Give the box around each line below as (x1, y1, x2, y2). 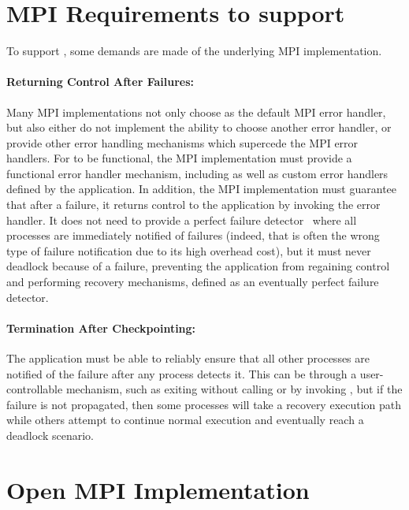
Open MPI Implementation (6, 473, 310, 505)
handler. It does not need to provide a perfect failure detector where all (6, 211, 357, 228)
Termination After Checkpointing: (6, 319, 196, 336)
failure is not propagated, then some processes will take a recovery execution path (6, 396, 402, 412)
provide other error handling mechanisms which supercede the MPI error (6, 134, 359, 151)
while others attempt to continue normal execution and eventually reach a (6, 411, 364, 428)
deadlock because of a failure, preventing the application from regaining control (6, 258, 390, 274)
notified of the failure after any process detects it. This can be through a (6, 365, 357, 382)
